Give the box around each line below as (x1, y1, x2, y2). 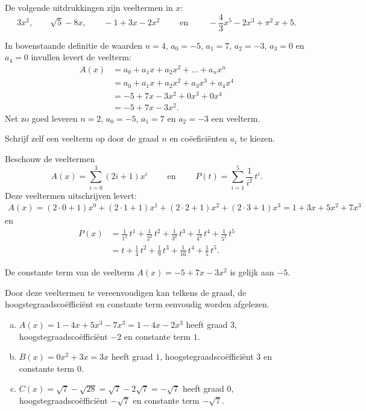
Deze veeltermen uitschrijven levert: (5, 189, 137, 201)
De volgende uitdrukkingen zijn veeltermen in (5, 1, 173, 13)
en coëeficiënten (169, 132, 228, 145)
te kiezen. (239, 132, 275, 145)
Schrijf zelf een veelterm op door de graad (5, 132, 159, 145)
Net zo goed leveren (5, 111, 78, 124)
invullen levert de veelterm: (31, 51, 131, 63)
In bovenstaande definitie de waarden (5, 39, 143, 51)
